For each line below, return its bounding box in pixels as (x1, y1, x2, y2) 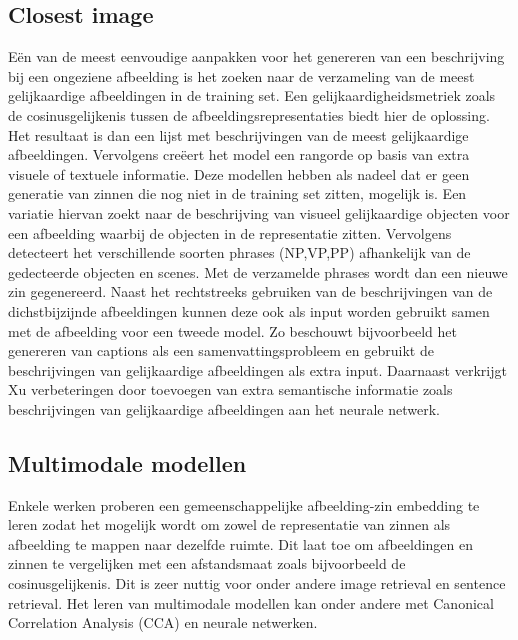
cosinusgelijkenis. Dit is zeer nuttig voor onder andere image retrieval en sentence (8, 573, 506, 594)
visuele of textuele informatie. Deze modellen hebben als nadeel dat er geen (8, 163, 470, 184)
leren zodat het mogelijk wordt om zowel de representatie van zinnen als (8, 514, 451, 535)
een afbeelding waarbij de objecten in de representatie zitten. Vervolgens (8, 222, 452, 243)
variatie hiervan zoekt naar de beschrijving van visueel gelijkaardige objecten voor (8, 202, 510, 223)
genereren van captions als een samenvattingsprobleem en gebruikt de (8, 340, 434, 361)
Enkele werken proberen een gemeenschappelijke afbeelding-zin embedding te (8, 494, 480, 515)
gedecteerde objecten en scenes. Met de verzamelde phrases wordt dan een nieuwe (8, 261, 508, 282)
